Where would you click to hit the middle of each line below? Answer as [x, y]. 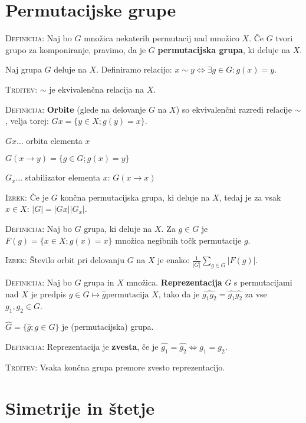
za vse [256, 294]
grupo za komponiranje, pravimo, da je [76, 49]
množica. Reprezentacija [174, 282]
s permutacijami [263, 282]
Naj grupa [24, 69]
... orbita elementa [50, 140]
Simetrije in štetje [80, 407]
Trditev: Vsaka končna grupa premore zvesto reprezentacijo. [115, 367]
